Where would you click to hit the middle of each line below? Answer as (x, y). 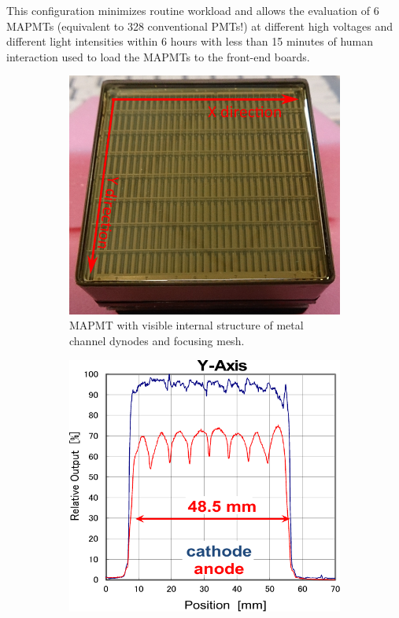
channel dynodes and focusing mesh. (157, 341)
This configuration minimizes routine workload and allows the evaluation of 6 (193, 10)
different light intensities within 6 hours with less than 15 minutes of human (190, 41)
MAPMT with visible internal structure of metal (187, 325)
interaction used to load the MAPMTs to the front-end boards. (158, 56)
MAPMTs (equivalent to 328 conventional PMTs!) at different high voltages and (200, 26)
